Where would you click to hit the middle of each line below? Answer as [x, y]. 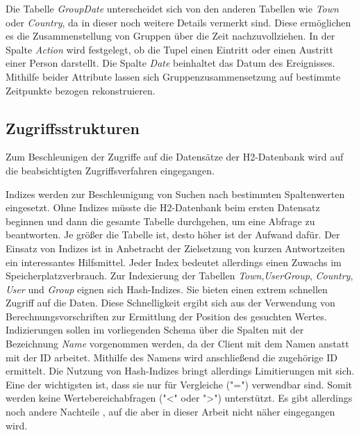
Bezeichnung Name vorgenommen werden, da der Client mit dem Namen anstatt [177, 344]
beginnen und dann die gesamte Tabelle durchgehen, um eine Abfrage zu [160, 221]
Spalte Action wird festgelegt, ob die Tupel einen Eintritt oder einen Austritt [169, 49]
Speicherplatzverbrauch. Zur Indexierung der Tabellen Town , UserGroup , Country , [179, 276]
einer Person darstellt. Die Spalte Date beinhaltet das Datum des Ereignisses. [170, 63]
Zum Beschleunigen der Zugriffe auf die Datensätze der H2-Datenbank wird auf [175, 157]
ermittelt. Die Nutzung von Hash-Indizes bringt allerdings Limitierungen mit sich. [180, 371]
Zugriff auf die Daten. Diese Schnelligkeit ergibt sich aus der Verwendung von [170, 303]
